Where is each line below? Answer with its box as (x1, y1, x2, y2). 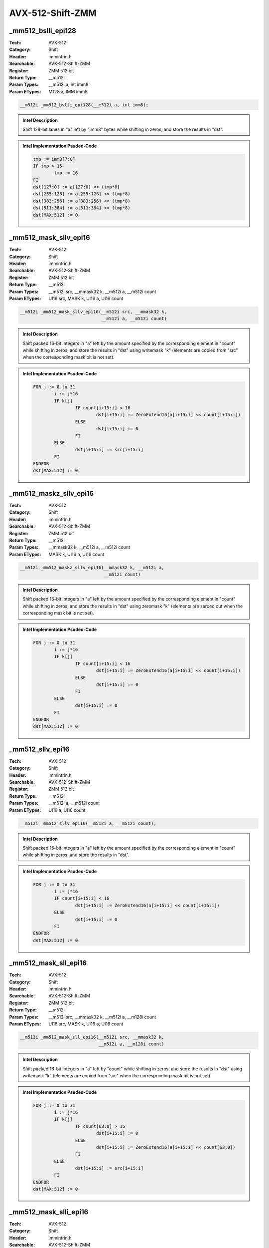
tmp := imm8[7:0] (33, 156, 76, 162)
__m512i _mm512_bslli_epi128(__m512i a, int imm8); (19, 102, 149, 107)
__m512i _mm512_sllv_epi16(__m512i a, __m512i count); (19, 820, 156, 826)
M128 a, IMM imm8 (48, 88, 88, 94)
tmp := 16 (54, 170, 78, 176)
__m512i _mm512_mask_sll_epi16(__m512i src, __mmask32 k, (19, 1034, 164, 1040)
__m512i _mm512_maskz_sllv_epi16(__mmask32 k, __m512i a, (19, 565, 164, 570)
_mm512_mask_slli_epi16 (9, 1208, 89, 1216)
